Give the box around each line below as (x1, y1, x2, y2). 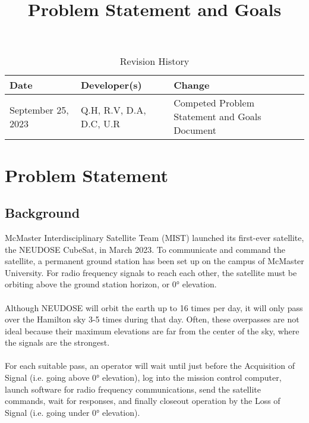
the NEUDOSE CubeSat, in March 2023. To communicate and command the (5, 243, 285, 255)
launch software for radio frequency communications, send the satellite (5, 383, 261, 395)
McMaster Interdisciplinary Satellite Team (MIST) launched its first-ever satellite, (5, 231, 304, 243)
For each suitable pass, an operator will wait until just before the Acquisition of (5, 359, 295, 372)
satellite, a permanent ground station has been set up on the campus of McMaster (5, 255, 304, 267)
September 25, (10, 102, 69, 117)
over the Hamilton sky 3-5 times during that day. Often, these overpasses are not (5, 313, 299, 325)
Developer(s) (80, 78, 142, 92)
